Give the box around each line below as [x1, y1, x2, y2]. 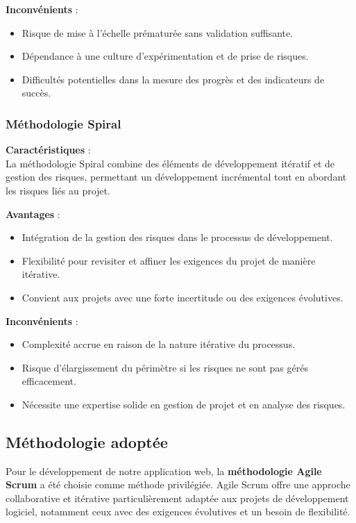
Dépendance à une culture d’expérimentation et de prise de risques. [22, 49, 309, 63]
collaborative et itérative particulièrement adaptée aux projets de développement [6, 490, 349, 505]
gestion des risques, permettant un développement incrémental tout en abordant [6, 169, 347, 184]
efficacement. [22, 374, 76, 388]
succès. [22, 85, 51, 100]
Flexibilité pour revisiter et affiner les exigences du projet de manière [22, 253, 316, 267]
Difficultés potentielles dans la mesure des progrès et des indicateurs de [22, 72, 325, 86]
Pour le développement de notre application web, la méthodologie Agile [6, 463, 322, 478]
